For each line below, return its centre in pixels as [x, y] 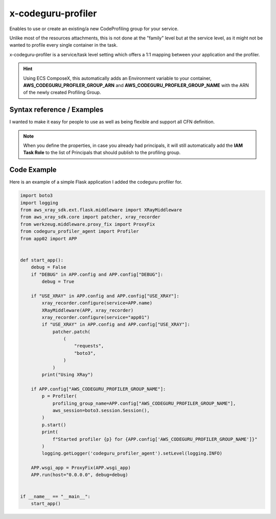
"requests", [89, 346]
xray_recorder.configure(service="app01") [96, 317]
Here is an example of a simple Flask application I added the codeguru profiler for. [96, 182]
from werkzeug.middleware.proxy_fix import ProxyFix [88, 224]
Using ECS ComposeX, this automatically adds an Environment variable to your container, [117, 78]
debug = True [58, 281]
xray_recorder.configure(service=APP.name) [97, 303]
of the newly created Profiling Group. [62, 93]
